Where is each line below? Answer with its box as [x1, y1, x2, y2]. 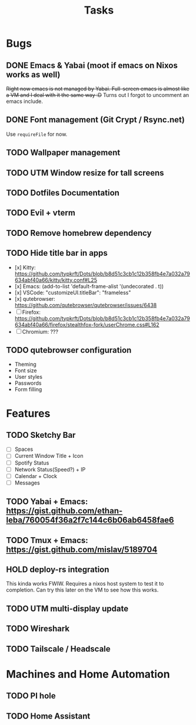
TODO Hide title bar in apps [6, 248, 108, 258]
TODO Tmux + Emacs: [6, 535, 88, 545]
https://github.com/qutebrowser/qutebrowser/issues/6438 [14, 301, 157, 308]
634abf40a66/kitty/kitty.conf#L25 [14, 276, 97, 284]
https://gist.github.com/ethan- [6, 506, 123, 516]
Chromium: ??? [22, 328, 59, 335]
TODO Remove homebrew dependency [6, 228, 152, 238]
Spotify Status [14, 459, 49, 466]
